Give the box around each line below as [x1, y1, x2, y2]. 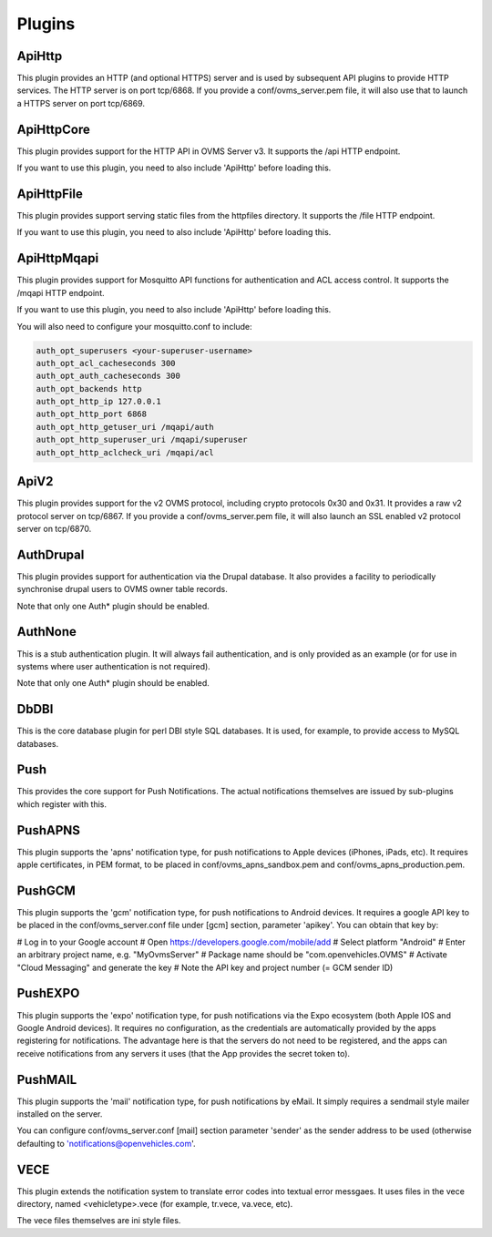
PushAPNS [16, 823, 81, 838]
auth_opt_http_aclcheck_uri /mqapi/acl [36, 447, 214, 457]
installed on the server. [16, 1109, 103, 1119]
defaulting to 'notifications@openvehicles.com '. [16, 1138, 196, 1149]
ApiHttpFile [16, 186, 84, 201]
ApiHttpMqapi [16, 250, 99, 266]
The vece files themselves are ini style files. [16, 1215, 181, 1226]
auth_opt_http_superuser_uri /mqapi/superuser [36, 434, 248, 445]
